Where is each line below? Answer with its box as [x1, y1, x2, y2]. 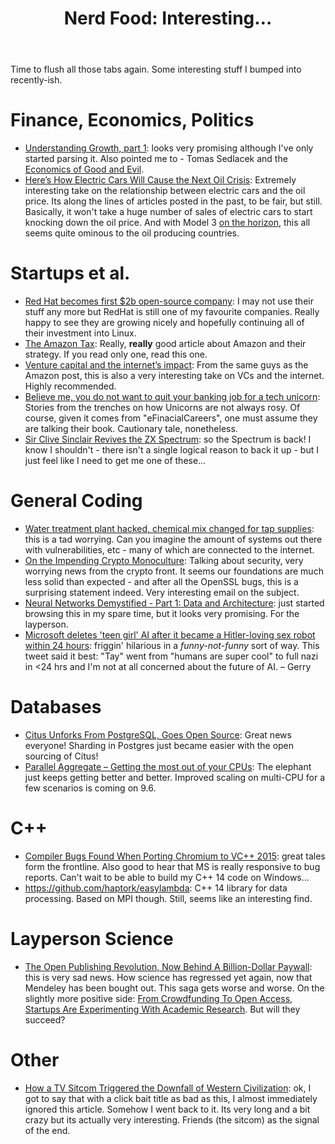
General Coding [10, 490, 143, 512]
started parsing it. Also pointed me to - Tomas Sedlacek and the [24, 153, 288, 165]
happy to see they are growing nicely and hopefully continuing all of [24, 317, 305, 329]
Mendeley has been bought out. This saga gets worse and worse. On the [24, 982, 325, 994]
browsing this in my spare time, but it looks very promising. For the [24, 608, 300, 619]
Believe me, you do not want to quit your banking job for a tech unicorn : [24, 391, 321, 403]
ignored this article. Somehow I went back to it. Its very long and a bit [24, 1103, 311, 1115]
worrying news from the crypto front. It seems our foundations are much [24, 565, 324, 577]
